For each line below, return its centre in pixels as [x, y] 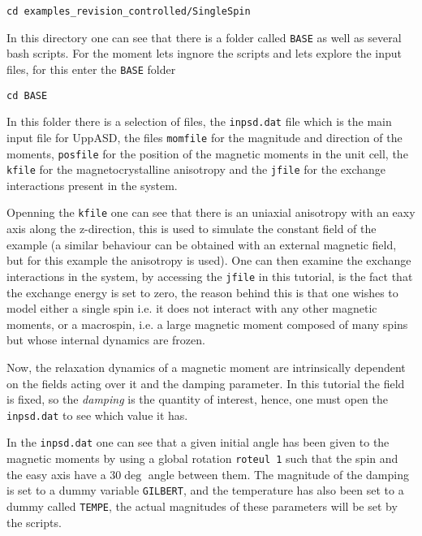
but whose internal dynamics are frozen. [106, 340]
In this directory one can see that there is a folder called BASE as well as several [204, 37]
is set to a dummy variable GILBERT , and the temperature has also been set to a [205, 490]
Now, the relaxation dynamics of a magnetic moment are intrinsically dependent [206, 367]
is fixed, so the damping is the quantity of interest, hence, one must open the [197, 399]
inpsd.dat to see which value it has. [97, 415]
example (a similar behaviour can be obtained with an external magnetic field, [202, 244]
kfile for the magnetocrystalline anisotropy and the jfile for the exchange [196, 169]
